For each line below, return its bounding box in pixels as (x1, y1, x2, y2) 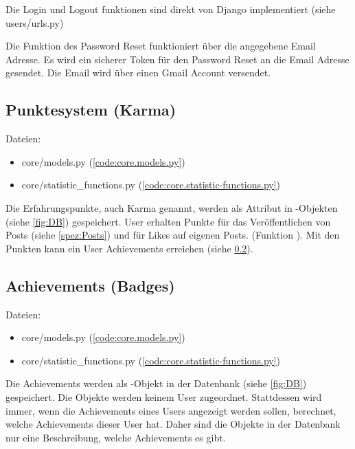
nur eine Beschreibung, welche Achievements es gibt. (5, 430, 226, 444)
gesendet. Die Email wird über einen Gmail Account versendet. (5, 65, 271, 80)
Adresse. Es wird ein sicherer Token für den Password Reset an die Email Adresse (5, 52, 350, 66)
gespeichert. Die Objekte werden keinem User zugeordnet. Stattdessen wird (5, 389, 322, 404)
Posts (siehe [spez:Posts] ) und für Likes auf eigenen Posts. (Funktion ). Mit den (5, 228, 340, 242)
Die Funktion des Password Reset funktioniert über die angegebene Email (5, 39, 316, 53)
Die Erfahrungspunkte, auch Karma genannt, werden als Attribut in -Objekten (5, 200, 338, 215)
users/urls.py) (5, 15, 64, 30)
